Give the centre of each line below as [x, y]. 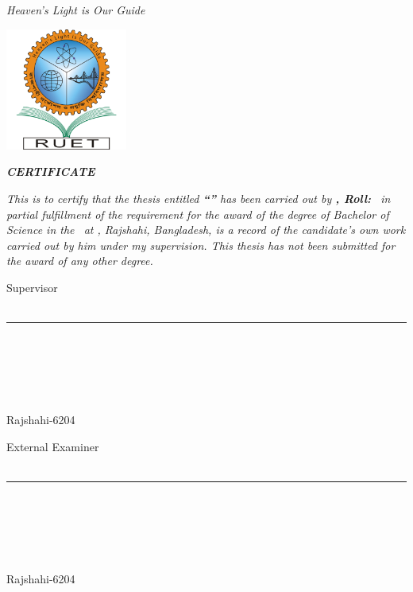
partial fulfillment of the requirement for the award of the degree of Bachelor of [198, 214]
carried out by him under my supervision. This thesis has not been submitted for [201, 245]
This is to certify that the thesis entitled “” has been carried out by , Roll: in [199, 198]
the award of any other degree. [80, 261]
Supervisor [32, 287]
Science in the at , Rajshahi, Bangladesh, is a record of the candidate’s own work [206, 230]
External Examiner [53, 446]
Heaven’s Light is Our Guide [76, 10]
